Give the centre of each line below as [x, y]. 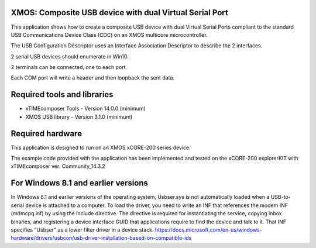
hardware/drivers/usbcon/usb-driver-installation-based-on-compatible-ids [101, 238]
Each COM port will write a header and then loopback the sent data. [93, 78]
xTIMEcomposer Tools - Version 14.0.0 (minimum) [85, 109]
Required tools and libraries [62, 94]
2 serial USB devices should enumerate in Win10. [70, 56]
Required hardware [46, 134]
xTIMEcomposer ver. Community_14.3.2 [58, 166]
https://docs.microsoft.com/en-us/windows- [209, 230]
